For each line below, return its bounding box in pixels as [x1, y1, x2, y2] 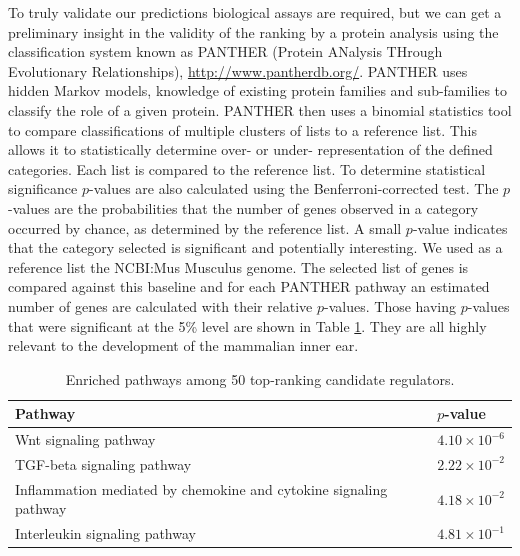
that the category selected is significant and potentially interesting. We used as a [8, 237, 503, 258]
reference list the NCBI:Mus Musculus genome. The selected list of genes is [8, 256, 469, 277]
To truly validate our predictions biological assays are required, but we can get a [8, 2, 502, 22]
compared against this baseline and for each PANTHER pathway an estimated [8, 276, 490, 297]
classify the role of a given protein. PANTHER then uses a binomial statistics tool [8, 99, 512, 120]
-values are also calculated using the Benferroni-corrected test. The [89, 178, 499, 199]
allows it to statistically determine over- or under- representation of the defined [8, 139, 493, 160]
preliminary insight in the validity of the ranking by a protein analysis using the [8, 21, 499, 42]
